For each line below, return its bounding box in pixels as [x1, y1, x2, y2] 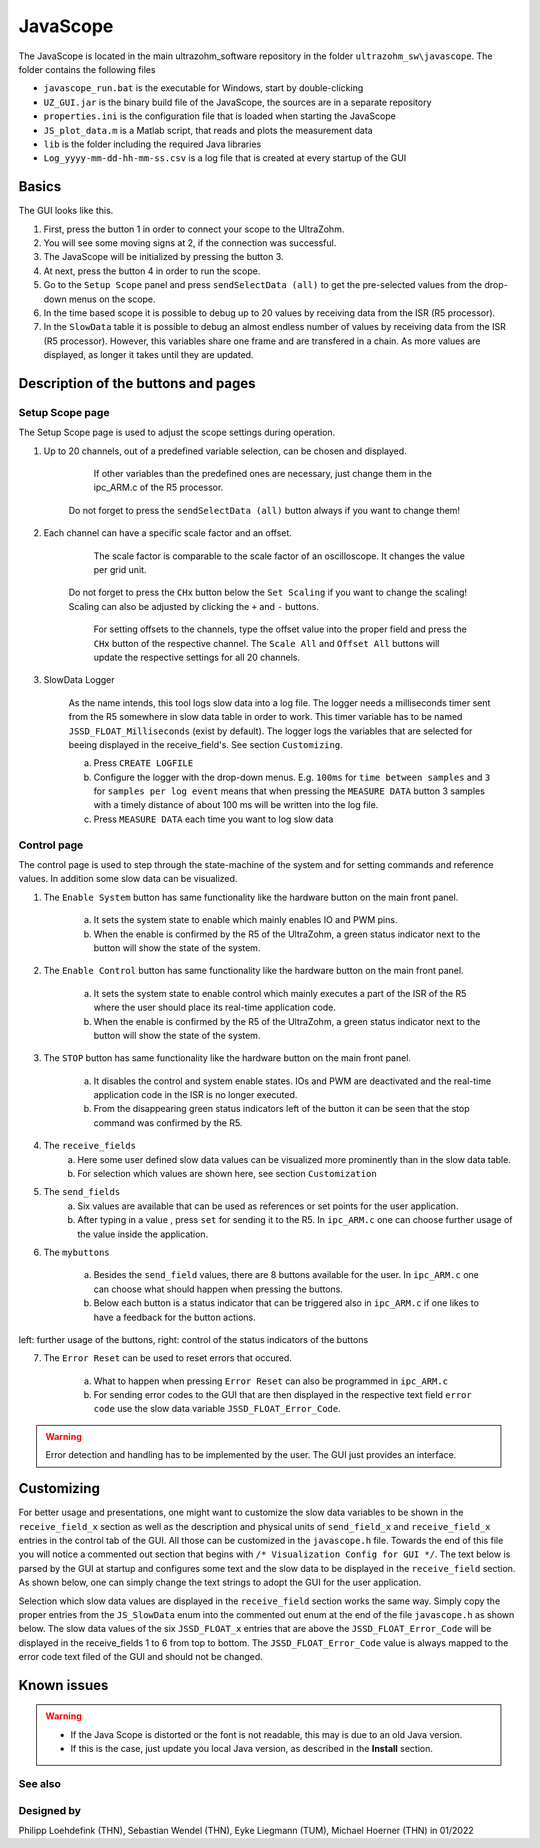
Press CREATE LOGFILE [93, 757, 194, 769]
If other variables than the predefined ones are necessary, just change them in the [93, 468, 432, 480]
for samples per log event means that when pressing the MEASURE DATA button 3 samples [93, 785, 485, 797]
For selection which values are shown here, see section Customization [77, 1168, 377, 1180]
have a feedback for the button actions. [93, 1311, 257, 1323]
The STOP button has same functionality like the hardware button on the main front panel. [43, 1052, 412, 1064]
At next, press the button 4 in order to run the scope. [43, 265, 261, 277]
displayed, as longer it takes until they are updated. [43, 349, 254, 361]
